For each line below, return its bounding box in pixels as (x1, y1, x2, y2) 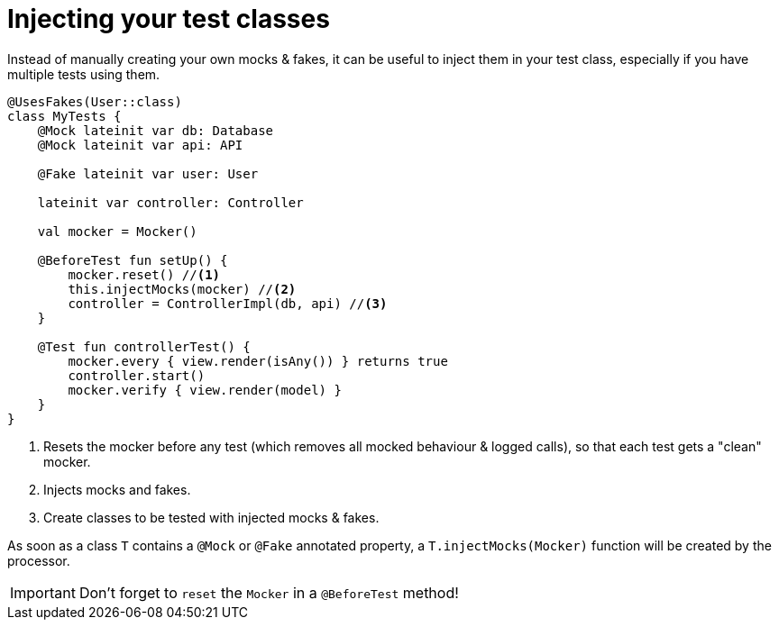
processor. (7, 552, 70, 568)
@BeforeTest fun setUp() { (37, 252, 228, 268)
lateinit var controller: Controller (37, 195, 304, 210)
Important (10, 583, 76, 602)
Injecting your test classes (7, 4, 330, 34)
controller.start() (68, 368, 206, 383)
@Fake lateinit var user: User (37, 166, 259, 181)
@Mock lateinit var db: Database (37, 123, 274, 138)
